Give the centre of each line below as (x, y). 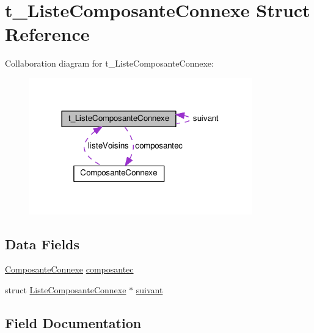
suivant (149, 289)
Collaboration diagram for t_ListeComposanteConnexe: (109, 63)
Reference (47, 34)
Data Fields (42, 243)
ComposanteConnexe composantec (69, 269)
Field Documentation (73, 322)
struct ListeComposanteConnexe (66, 289)
